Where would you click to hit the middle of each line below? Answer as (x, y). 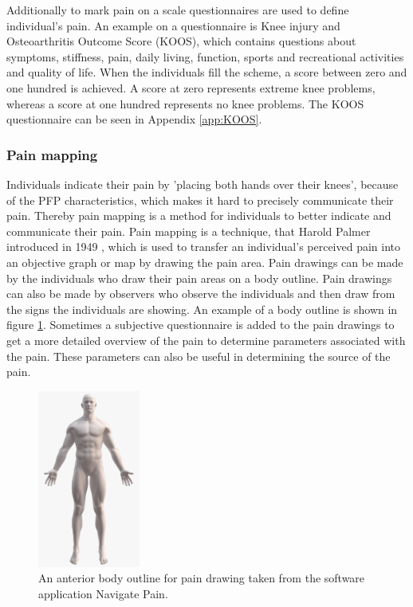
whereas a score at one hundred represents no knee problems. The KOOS (185, 103)
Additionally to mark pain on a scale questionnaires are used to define (178, 10)
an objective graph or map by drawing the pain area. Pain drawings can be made (205, 262)
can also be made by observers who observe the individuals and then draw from (201, 294)
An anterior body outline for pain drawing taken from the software (202, 578)
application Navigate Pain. (103, 593)
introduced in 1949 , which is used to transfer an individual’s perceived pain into (204, 247)
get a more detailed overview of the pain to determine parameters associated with (206, 340)
